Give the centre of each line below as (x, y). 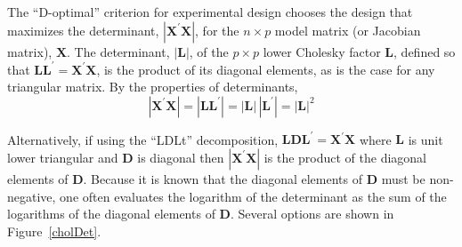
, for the (217, 30)
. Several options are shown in (312, 214)
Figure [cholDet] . (54, 231)
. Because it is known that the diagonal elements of (223, 178)
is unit (426, 139)
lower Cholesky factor (322, 51)
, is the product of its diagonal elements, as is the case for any (266, 69)
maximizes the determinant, (83, 30)
